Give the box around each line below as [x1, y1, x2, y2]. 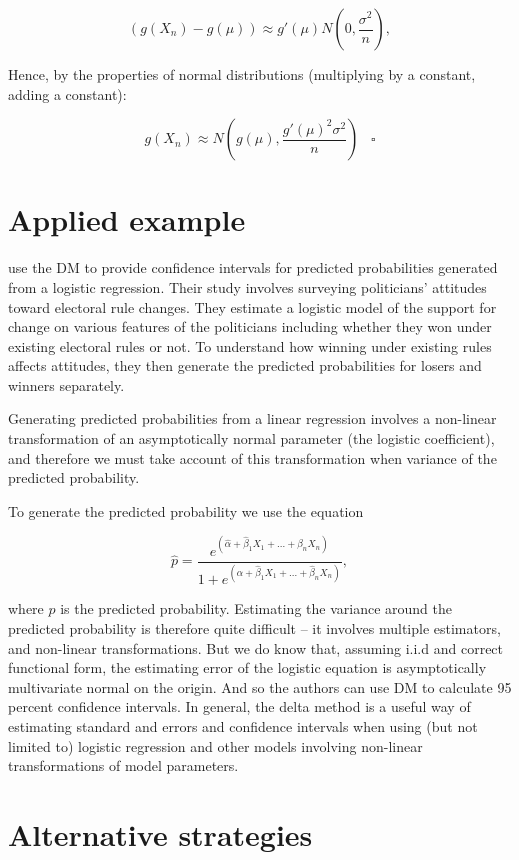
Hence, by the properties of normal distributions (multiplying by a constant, [8, 64, 476, 84]
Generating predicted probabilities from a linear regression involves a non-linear [8, 408, 497, 429]
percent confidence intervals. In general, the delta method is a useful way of [8, 696, 471, 717]
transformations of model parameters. [8, 755, 239, 776]
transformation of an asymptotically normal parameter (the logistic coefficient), [8, 428, 495, 449]
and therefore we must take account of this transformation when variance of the [8, 447, 497, 468]
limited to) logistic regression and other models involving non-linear [8, 735, 423, 756]
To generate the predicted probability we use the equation [8, 500, 364, 521]
